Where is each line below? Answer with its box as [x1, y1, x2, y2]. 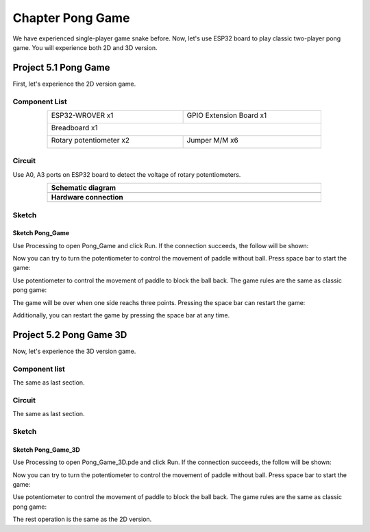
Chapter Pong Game [12, 10, 130, 25]
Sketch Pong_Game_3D [12, 446, 80, 454]
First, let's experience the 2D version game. [12, 80, 136, 88]
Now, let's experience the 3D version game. [12, 347, 136, 355]
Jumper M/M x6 [186, 135, 239, 145]
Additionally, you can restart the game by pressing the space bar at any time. [12, 311, 230, 319]
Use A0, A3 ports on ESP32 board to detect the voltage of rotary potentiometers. [12, 170, 241, 178]
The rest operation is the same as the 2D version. [12, 515, 152, 524]
